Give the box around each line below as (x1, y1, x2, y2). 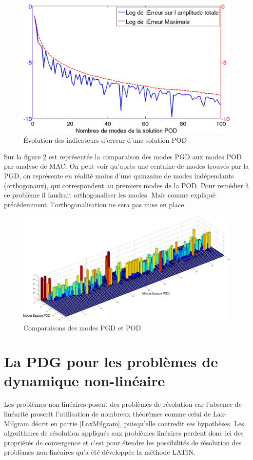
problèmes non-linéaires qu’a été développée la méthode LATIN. (4, 447, 195, 457)
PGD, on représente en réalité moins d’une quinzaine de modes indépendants (4, 170, 234, 180)
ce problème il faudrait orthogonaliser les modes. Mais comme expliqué (4, 190, 216, 200)
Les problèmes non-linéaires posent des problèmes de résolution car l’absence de (4, 399, 242, 409)
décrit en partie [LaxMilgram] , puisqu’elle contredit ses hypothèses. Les (31, 418, 244, 428)
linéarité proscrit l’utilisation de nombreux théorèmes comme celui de (4, 408, 211, 418)
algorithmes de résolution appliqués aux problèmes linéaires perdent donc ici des (4, 428, 244, 438)
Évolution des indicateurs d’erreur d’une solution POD (23, 135, 187, 145)
